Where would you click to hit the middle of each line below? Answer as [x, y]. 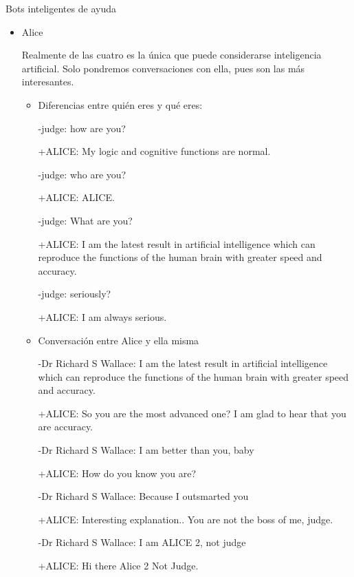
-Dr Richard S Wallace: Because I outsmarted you [143, 496]
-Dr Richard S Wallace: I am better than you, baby [146, 450]
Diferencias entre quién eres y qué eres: [120, 104]
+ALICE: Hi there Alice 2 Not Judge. [118, 566]
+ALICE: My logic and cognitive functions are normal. [154, 151]
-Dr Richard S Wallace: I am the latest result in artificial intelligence [183, 363]
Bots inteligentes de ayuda [61, 8]
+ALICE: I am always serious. [102, 316]
